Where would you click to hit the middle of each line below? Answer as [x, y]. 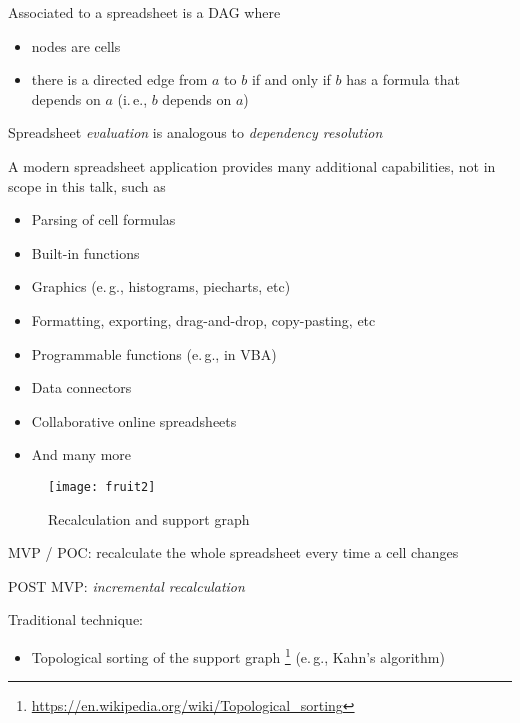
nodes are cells [76, 45]
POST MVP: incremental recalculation [126, 585]
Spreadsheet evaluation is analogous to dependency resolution [195, 132]
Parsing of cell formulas [103, 219]
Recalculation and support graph [149, 518]
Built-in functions [85, 252]
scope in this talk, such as [87, 185]
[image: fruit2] [102, 486]
